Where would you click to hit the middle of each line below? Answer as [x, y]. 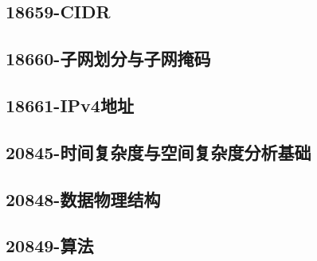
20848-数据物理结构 [83, 199]
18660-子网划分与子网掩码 [108, 58]
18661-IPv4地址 [70, 105]
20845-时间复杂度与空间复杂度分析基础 [158, 152]
